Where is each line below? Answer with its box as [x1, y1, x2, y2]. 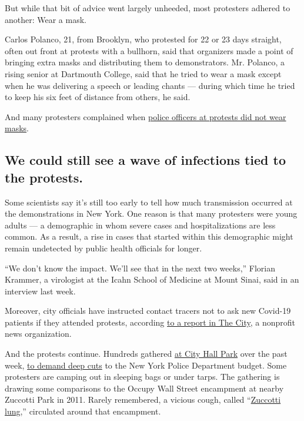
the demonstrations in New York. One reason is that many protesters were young [5, 207, 298, 220]
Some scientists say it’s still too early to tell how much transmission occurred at [5, 195, 293, 208]
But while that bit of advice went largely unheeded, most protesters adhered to [5, 2, 290, 14]
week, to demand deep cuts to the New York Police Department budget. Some [5, 359, 287, 371]
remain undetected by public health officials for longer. [5, 241, 202, 254]
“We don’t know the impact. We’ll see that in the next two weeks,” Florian [5, 261, 276, 274]
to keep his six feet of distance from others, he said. [5, 91, 191, 103]
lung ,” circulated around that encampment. [5, 405, 161, 417]
